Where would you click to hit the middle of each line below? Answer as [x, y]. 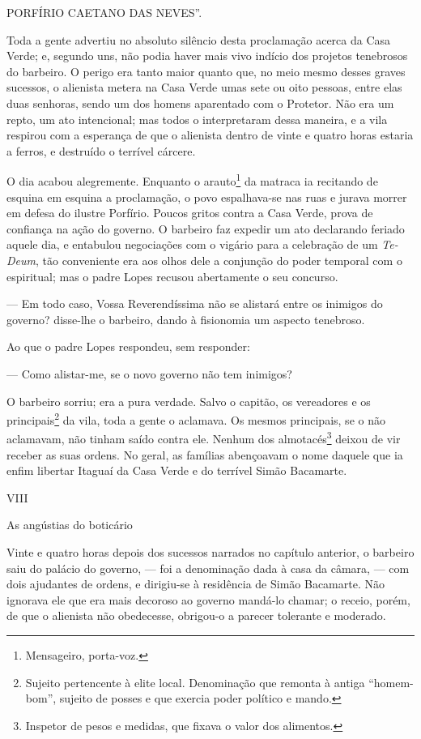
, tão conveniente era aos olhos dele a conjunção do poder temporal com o [219, 260]
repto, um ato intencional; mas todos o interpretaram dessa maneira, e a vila [197, 119]
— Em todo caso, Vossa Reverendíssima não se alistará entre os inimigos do [195, 303]
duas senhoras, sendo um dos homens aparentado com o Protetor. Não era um [200, 103]
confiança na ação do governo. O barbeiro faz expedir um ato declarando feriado [206, 228]
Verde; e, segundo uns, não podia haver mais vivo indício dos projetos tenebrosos [207, 56]
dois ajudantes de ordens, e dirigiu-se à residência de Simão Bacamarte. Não [196, 584]
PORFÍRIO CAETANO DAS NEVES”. [104, 12]
